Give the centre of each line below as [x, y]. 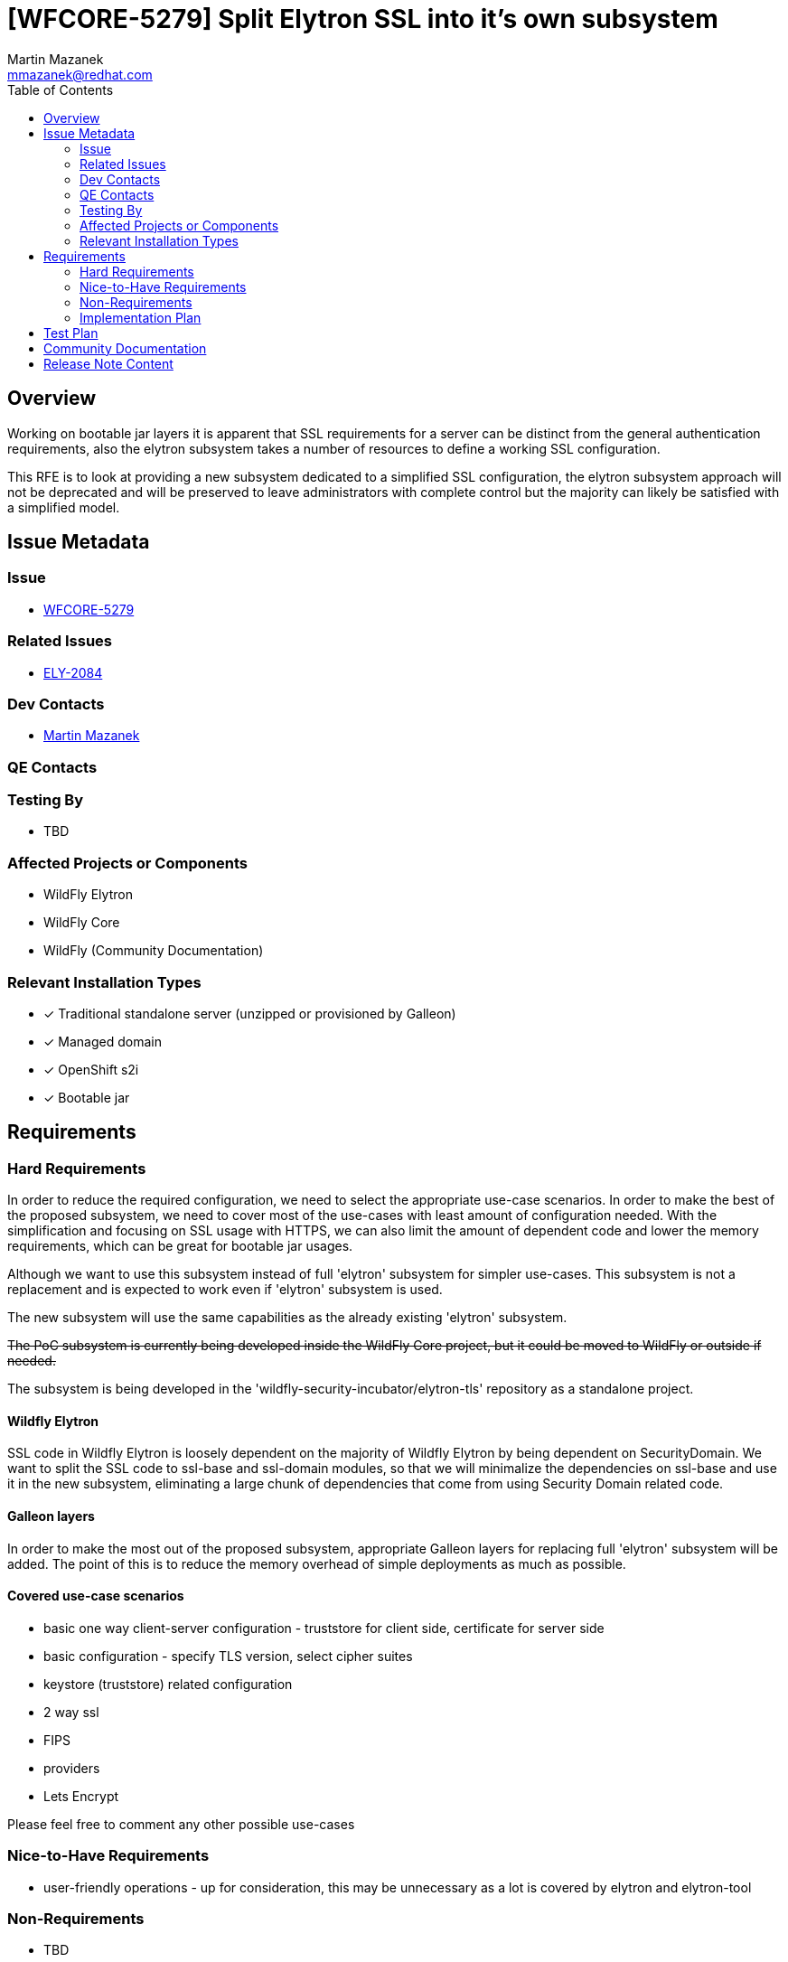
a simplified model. [64, 507]
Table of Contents [61, 89]
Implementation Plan [141, 317]
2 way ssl [71, 1712]
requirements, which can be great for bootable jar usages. [180, 1246]
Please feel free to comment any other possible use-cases [181, 1824]
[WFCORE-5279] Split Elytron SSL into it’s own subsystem [363, 19]
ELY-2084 [73, 672]
